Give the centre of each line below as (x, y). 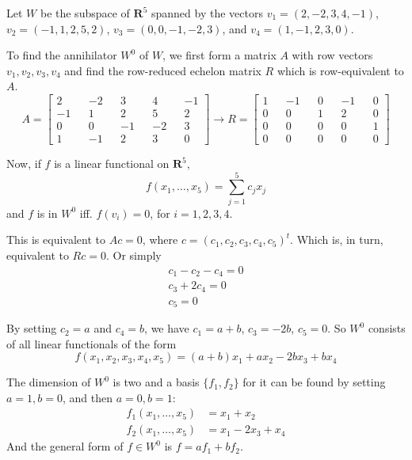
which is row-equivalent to (340, 70)
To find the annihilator (62, 55)
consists (387, 328)
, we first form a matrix (219, 55)
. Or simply (134, 255)
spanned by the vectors (207, 13)
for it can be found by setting (314, 382)
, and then (87, 397)
